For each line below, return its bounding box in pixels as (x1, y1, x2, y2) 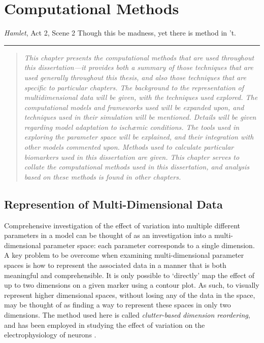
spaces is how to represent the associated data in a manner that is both (4, 260, 226, 270)
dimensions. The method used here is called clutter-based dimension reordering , (4, 309, 250, 320)
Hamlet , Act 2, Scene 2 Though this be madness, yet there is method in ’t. (4, 27, 237, 38)
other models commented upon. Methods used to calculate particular (24, 142, 234, 152)
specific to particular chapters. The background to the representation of (24, 82, 244, 92)
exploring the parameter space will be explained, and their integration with (24, 131, 254, 142)
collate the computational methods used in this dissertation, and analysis (24, 161, 249, 172)
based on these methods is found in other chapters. (24, 171, 181, 182)
